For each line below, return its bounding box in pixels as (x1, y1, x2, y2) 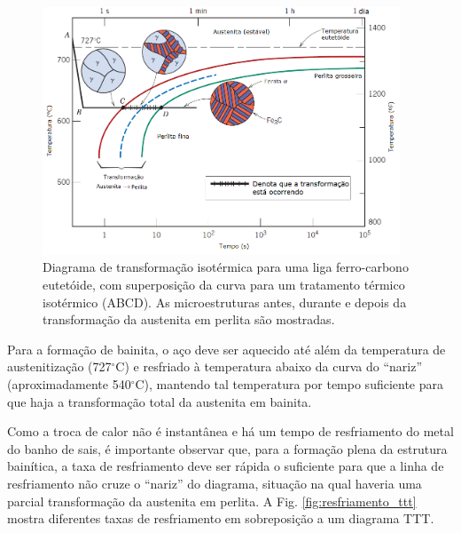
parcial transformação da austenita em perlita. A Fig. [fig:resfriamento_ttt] (7, 491, 417, 510)
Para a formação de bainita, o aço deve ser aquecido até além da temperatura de (7, 339, 446, 358)
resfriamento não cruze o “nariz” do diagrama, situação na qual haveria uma (7, 473, 422, 492)
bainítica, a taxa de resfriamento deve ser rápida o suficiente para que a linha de (7, 457, 444, 475)
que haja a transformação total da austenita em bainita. (7, 392, 312, 410)
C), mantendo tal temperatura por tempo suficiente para (135, 374, 444, 393)
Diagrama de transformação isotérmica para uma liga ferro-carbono (43, 258, 409, 276)
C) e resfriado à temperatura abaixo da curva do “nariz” (115, 357, 422, 376)
